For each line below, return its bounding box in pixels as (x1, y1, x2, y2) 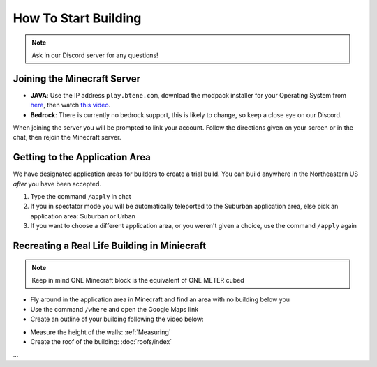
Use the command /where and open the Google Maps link (30, 305, 199, 313)
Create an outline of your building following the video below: (30, 315, 204, 324)
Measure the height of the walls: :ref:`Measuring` (30, 328, 171, 336)
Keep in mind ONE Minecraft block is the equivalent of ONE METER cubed (31, 276, 244, 285)
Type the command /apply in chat (30, 193, 132, 201)
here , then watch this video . (30, 101, 111, 110)
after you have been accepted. (13, 179, 101, 188)
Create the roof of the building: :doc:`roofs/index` (30, 338, 172, 346)
